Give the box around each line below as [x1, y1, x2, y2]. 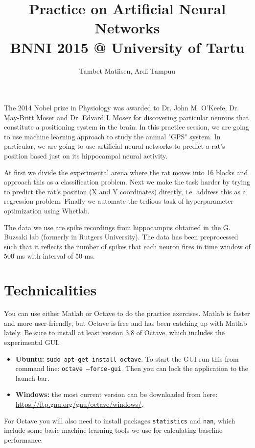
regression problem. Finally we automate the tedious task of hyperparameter [4, 196, 233, 206]
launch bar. [15, 372, 49, 383]
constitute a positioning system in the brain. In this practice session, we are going [4, 122, 249, 132]
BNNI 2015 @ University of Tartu [10, 37, 245, 57]
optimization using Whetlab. [4, 206, 90, 216]
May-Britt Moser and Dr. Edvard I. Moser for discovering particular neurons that [4, 112, 249, 122]
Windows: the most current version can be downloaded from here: [15, 389, 218, 399]
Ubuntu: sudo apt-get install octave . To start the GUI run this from [15, 353, 239, 364]
